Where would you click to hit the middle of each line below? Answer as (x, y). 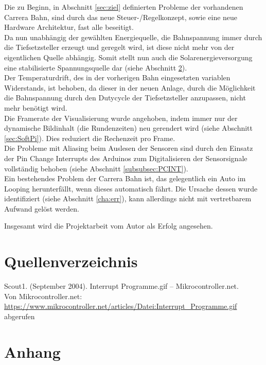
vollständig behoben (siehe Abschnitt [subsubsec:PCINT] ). (96, 168)
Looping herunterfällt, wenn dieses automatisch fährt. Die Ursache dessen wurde (131, 188)
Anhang (32, 351)
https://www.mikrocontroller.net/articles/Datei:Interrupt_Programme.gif (121, 306)
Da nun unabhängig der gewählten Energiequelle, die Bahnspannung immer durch (133, 37)
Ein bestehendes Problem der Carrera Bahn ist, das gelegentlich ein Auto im (125, 178)
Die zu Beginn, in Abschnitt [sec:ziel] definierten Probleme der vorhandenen (124, 7)
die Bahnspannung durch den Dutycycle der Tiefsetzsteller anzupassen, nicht (125, 98)
